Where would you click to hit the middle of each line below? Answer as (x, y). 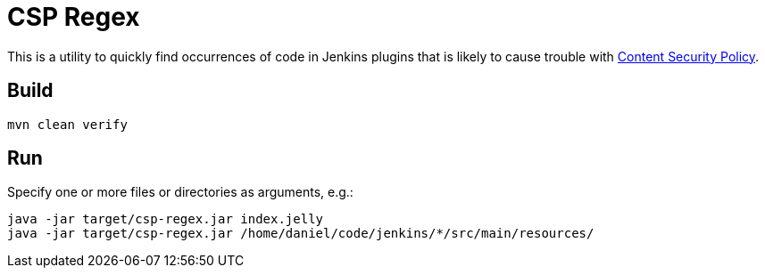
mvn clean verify (67, 124)
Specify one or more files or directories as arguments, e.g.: (180, 192)
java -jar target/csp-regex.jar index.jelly (166, 219)
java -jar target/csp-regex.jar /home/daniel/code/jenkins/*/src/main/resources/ (301, 234)
